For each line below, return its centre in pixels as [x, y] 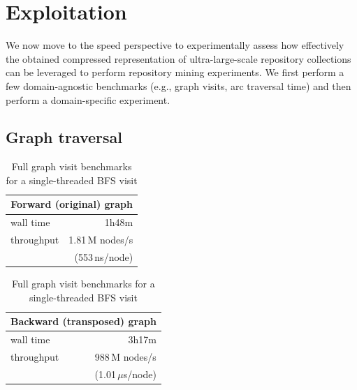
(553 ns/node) [104, 257]
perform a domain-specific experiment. [88, 99]
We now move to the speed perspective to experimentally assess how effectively [175, 45]
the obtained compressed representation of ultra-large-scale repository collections [178, 58]
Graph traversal [64, 137]
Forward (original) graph [72, 204]
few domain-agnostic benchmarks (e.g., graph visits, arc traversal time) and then [178, 85]
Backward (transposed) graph [83, 321]
